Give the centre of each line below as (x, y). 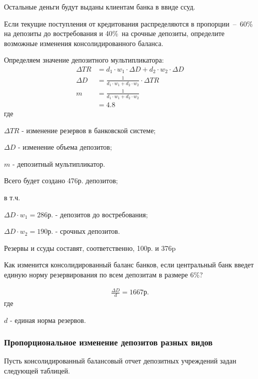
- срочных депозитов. (87, 231)
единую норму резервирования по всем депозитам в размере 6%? (103, 274)
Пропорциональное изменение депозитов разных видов (108, 342)
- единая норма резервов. (48, 320)
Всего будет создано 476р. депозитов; (61, 180)
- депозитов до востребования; (101, 214)
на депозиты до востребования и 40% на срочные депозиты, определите (114, 33)
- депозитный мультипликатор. (59, 163)
